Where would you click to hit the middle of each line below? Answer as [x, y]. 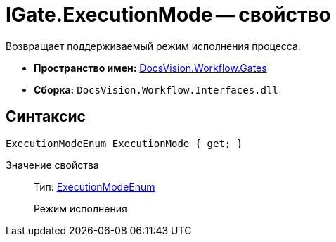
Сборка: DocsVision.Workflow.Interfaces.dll [156, 89]
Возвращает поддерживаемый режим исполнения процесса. [153, 46]
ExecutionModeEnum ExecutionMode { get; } [124, 143]
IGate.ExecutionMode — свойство [168, 15]
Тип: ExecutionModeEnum [95, 186]
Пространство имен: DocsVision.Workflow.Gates [150, 68]
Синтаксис [46, 117]
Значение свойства [52, 165]
